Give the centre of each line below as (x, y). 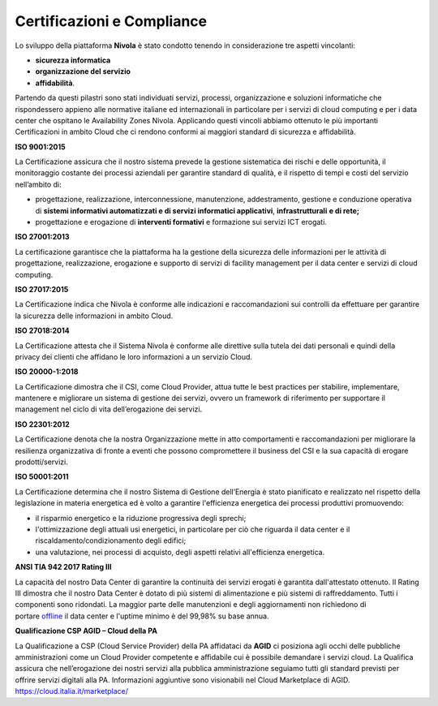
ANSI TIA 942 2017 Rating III (63, 567)
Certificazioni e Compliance (111, 21)
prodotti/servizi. (42, 462)
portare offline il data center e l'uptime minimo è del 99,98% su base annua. (142, 616)
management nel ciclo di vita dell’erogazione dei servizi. (109, 409)
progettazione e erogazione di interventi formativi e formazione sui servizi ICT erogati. (181, 222)
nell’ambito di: (38, 184)
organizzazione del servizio (83, 71)
